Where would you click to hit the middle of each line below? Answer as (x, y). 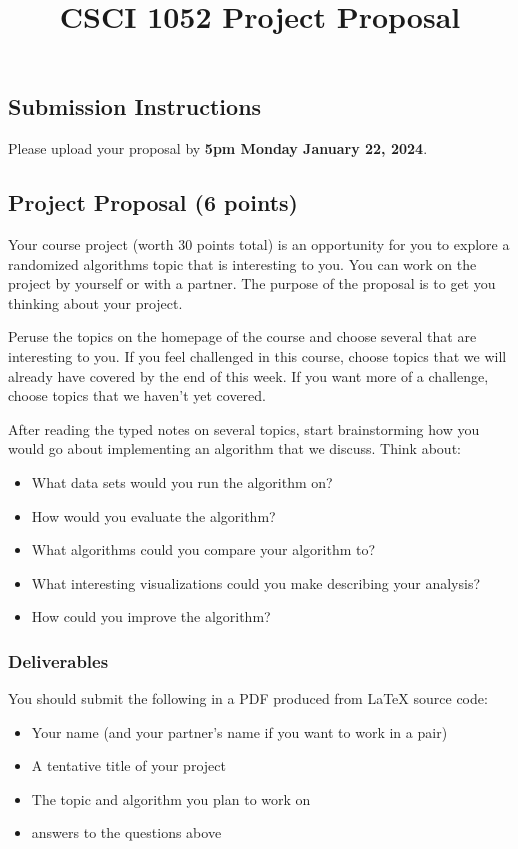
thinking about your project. (95, 302)
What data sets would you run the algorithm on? (182, 481)
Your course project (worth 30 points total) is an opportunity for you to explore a (259, 243)
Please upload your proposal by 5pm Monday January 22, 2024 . (218, 148)
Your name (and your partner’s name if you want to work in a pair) (239, 731)
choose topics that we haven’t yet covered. (137, 395)
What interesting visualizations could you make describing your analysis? (256, 582)
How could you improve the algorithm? (151, 616)
